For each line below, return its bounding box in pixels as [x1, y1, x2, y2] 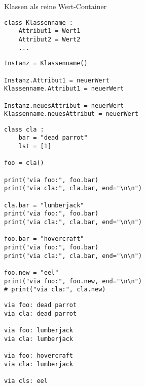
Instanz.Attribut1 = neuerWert [4, 76, 110, 84]
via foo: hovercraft [4, 352, 74, 359]
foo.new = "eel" [4, 269, 59, 276]
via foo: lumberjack [4, 326, 74, 334]
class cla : [4, 125, 44, 133]
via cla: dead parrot [4, 310, 77, 317]
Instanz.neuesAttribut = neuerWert [4, 102, 124, 109]
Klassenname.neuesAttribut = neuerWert [4, 110, 138, 118]
